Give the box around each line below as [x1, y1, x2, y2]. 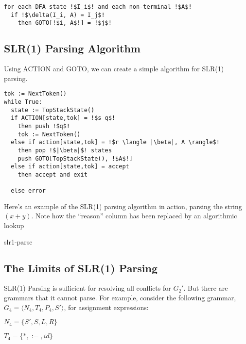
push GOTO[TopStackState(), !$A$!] [18, 155, 133, 162]
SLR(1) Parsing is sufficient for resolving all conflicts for [4, 283, 171, 293]
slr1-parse [4, 236, 33, 246]
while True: [4, 98, 42, 106]
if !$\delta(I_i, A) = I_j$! [11, 11, 105, 18]
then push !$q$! [18, 122, 70, 130]
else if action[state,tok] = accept [11, 163, 129, 170]
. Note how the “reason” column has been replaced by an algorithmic [31, 211, 237, 221]
